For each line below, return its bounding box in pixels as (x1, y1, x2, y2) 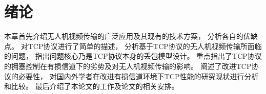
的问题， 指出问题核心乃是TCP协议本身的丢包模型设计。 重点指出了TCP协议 (4, 51, 262, 61)
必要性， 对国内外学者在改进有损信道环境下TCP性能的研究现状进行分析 (18, 70, 259, 81)
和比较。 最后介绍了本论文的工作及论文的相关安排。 (4, 81, 179, 91)
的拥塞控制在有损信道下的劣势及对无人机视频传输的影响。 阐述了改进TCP (4, 60, 252, 71)
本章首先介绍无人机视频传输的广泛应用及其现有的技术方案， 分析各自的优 (4, 31, 251, 41)
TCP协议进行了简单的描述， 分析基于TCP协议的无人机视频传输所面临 (28, 40, 262, 51)
